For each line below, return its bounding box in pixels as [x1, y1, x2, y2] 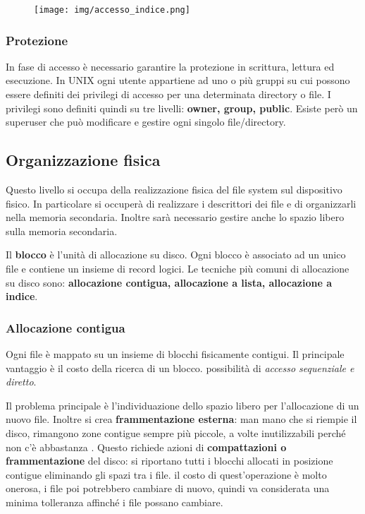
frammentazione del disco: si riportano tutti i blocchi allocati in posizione [6, 453, 333, 468]
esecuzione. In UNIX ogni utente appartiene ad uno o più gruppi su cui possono [6, 73, 350, 88]
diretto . [6, 374, 37, 389]
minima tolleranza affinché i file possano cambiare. [6, 494, 223, 509]
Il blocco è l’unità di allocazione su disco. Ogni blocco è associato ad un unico [6, 247, 346, 262]
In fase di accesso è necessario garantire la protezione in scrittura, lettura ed [6, 59, 335, 73]
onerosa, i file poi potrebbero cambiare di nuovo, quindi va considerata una [6, 481, 330, 496]
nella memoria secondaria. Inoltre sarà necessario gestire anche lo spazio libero [6, 210, 345, 225]
